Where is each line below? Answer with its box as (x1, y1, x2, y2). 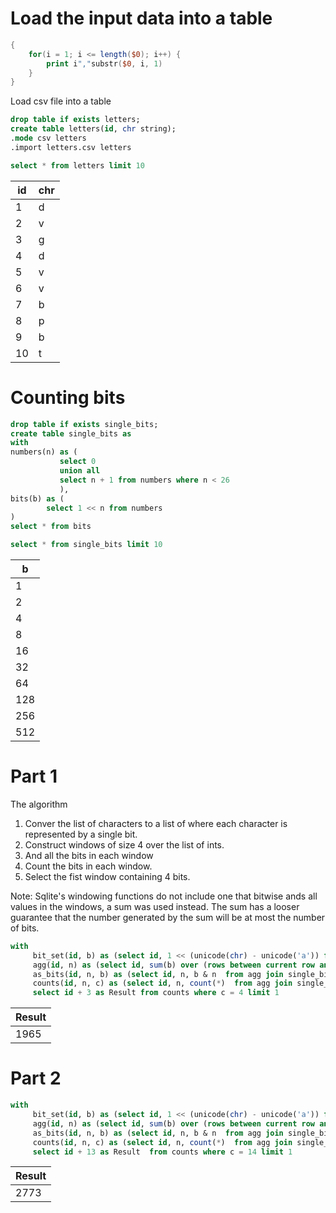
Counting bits (10, 386, 126, 409)
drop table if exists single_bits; (10, 419, 159, 429)
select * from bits (10, 522, 92, 532)
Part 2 (10, 1067, 62, 1090)
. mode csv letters (10, 133, 87, 144)
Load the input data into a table (10, 7, 273, 30)
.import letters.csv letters (10, 142, 132, 152)
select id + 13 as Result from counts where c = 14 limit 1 (32, 1147, 293, 1157)
